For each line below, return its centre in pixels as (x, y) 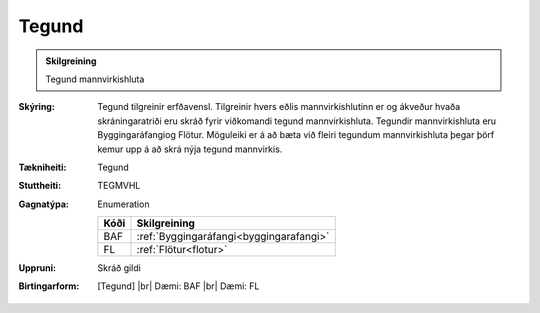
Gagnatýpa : (43, 204)
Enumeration (123, 204)
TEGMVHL (119, 186)
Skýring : (36, 107)
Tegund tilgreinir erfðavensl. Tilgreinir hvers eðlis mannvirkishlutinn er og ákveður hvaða (279, 107)
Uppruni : (37, 268)
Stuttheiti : (40, 186)
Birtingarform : (49, 286)
